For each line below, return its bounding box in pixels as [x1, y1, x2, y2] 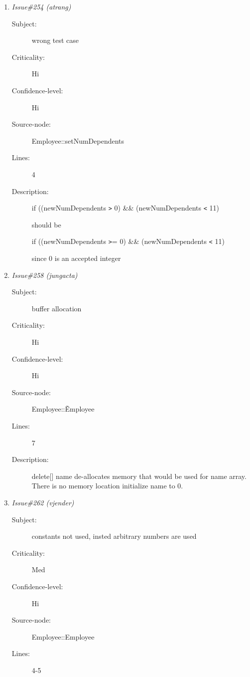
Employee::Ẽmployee [31, 404, 95, 414]
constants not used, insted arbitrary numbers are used [31, 531, 197, 541]
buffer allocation [31, 303, 82, 313]
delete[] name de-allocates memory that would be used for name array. [31, 470, 247, 481]
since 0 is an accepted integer [31, 253, 121, 263]
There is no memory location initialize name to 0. [31, 480, 183, 491]
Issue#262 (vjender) [11, 497, 74, 507]
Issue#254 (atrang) [11, 1, 71, 11]
